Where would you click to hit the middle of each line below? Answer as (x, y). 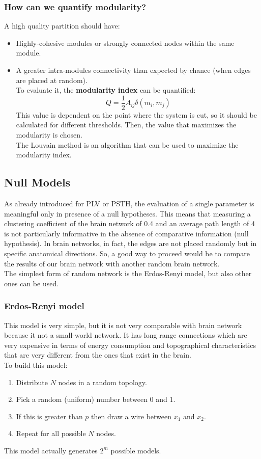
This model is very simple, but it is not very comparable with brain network (123, 325)
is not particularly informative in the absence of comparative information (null (126, 233)
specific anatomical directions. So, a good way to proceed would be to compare (127, 253)
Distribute (32, 382)
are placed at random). (52, 80)
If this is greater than (49, 416)
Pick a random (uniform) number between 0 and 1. (96, 399)
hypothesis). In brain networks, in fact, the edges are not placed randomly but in (130, 243)
